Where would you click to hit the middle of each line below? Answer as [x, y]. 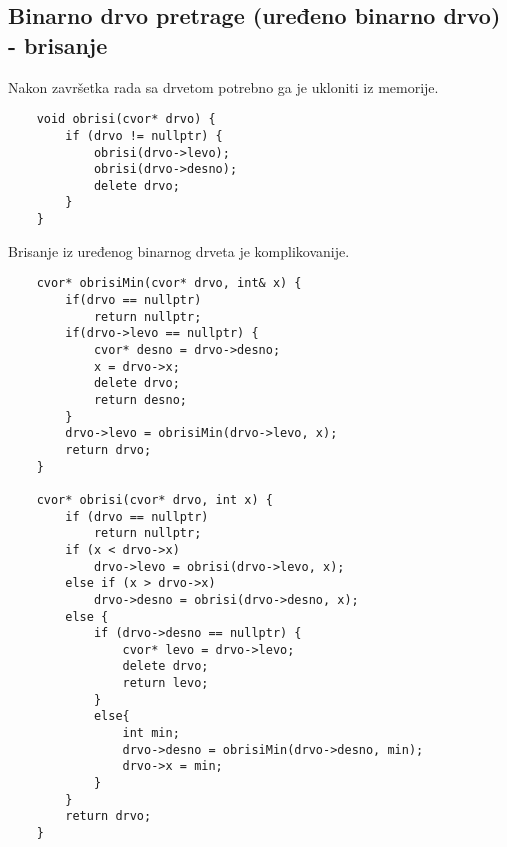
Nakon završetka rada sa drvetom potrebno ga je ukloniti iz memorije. [223, 86]
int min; [151, 733]
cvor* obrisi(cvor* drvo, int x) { [154, 499]
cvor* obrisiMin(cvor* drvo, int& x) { [169, 283]
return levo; [165, 683]
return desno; [140, 399]
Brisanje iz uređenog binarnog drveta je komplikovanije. [179, 250]
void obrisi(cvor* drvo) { [126, 119]
